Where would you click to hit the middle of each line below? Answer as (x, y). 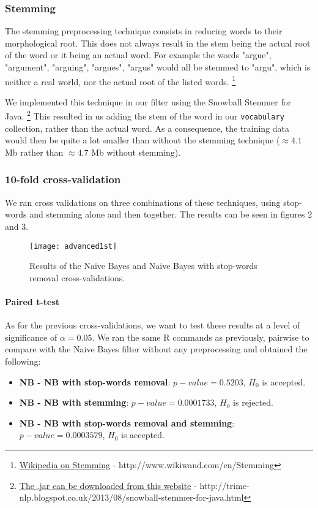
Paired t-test (32, 301)
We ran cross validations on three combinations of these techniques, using (143, 202)
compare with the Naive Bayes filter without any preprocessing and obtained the (156, 349)
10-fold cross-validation (63, 179)
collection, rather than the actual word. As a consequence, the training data (147, 128)
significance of (31, 337)
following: (23, 361)
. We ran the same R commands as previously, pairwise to (201, 337)
